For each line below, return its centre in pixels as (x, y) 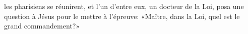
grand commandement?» (42, 26)
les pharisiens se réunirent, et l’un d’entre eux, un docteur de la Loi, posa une (124, 6)
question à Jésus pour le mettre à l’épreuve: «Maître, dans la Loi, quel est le (122, 16)
